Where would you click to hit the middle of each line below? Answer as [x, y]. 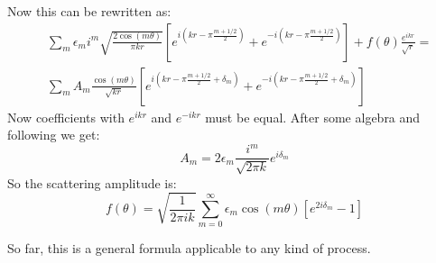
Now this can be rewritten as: [89, 11]
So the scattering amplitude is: [92, 182]
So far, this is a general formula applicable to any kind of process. [189, 248]
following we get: [54, 135]
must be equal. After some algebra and [313, 117]
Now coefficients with [66, 117]
